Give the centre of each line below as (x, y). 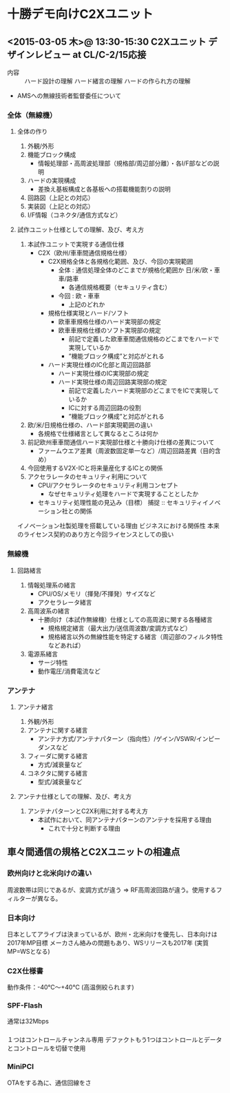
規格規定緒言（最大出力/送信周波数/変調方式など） (119, 628)
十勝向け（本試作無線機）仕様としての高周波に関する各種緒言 (125, 619)
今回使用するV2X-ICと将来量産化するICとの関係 (95, 468)
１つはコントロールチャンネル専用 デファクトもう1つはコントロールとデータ (115, 1040)
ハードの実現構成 (52, 180)
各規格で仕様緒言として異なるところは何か (98, 434)
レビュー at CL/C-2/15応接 (90, 55)
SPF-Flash (25, 1006)
